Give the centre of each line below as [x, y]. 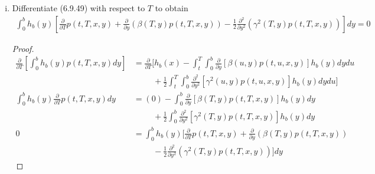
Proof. [23, 48]
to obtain [172, 8]
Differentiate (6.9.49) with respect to [79, 8]
